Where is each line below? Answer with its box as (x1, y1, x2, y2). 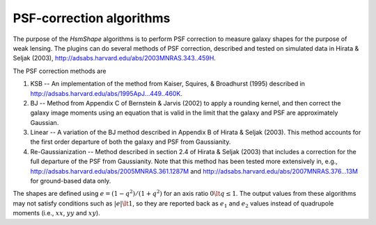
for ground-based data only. (30, 177, 111, 185)
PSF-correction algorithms (13, 10, 171, 26)
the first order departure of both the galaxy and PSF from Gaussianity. (30, 137, 231, 146)
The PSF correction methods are (13, 67, 107, 75)
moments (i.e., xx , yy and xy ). (13, 209, 100, 217)
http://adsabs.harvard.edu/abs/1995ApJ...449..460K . (30, 89, 182, 97)
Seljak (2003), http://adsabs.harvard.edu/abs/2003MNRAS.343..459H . (13, 54, 216, 62)
